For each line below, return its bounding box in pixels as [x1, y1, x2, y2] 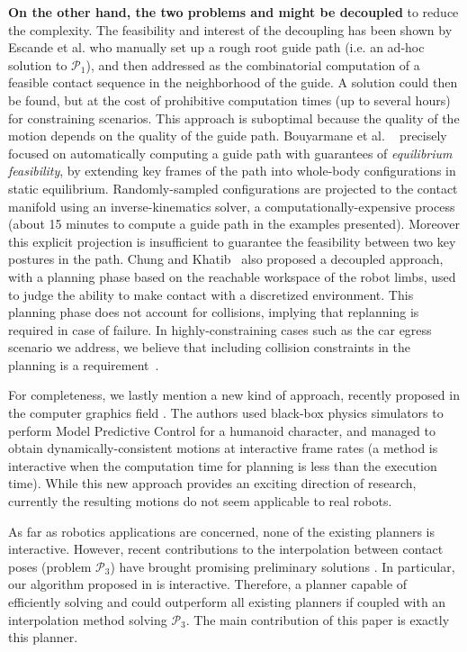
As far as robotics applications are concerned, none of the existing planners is [8, 521, 436, 540]
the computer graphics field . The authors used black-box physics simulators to [8, 403, 444, 422]
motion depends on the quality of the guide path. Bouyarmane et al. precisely [8, 126, 447, 145]
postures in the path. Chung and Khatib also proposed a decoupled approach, [8, 249, 444, 268]
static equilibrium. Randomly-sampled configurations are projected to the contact [8, 178, 458, 197]
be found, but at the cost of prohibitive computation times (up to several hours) [8, 90, 451, 109]
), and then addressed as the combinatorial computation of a [85, 55, 420, 74]
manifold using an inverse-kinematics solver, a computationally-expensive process [8, 196, 455, 215]
